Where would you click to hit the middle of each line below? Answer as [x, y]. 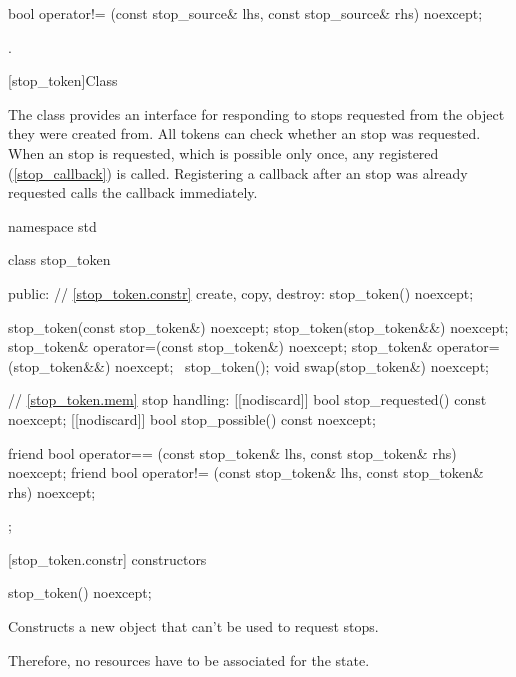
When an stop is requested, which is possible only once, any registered [223, 152]
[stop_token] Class [63, 80]
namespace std [52, 225]
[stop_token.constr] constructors [107, 558]
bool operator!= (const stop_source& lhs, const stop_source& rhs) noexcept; [245, 13]
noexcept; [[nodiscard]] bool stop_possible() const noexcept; [192, 418]
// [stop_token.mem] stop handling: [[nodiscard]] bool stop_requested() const [247, 399]
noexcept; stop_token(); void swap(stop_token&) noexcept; [302, 365]
